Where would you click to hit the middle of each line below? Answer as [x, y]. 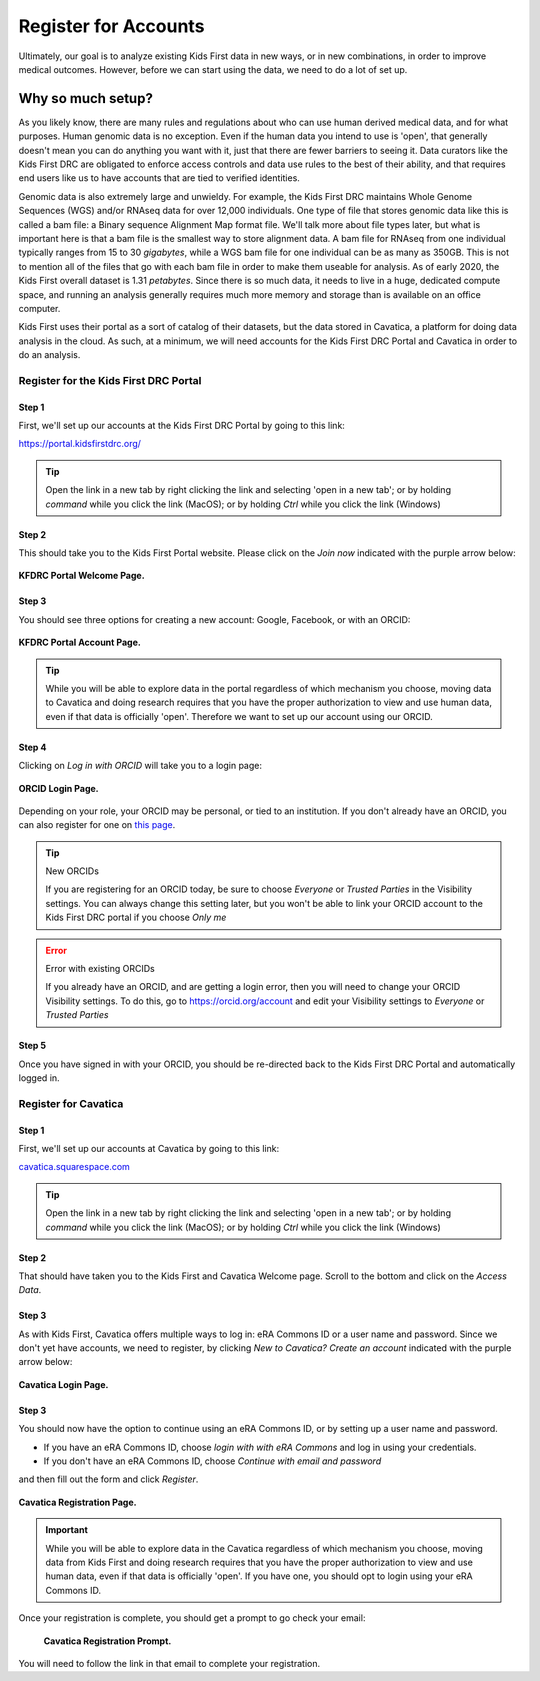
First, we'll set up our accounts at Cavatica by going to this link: [149, 1148]
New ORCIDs [72, 871]
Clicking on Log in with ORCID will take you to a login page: [140, 766]
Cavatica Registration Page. [77, 1502]
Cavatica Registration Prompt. [107, 1641]
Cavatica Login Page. [63, 1384]
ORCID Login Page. [58, 788]
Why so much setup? [86, 98]
